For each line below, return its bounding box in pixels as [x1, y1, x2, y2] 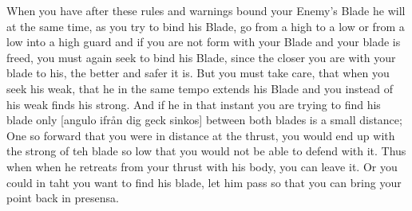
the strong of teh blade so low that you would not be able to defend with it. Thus [6, 143, 406, 159]
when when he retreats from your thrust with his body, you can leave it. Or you [6, 158, 398, 174]
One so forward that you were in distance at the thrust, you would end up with [6, 127, 395, 143]
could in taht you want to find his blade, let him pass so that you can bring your [6, 174, 402, 190]
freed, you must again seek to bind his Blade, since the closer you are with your [6, 49, 396, 65]
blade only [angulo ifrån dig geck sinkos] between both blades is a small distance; [6, 111, 402, 128]
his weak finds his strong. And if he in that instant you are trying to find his [6, 96, 381, 112]
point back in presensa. [6, 190, 119, 206]
